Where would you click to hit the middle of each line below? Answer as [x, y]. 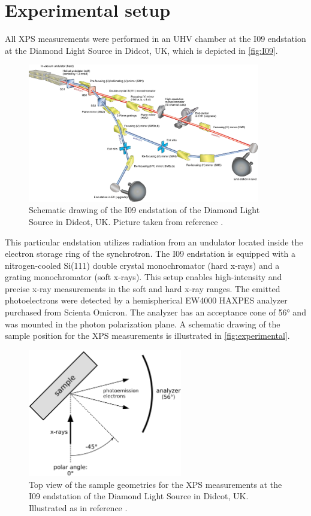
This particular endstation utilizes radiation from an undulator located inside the [154, 242]
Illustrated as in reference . [78, 507]
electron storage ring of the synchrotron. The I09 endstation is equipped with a [150, 254]
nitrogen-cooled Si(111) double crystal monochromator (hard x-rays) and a [142, 265]
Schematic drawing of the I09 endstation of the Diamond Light [144, 210]
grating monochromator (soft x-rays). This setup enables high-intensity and [144, 277]
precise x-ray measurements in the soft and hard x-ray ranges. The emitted [143, 288]
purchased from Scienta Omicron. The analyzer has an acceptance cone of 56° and [155, 312]
